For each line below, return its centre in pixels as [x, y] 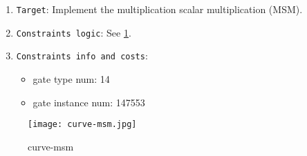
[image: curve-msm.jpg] [82, 125]
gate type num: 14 [71, 78]
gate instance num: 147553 [89, 102]
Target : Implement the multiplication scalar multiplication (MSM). [159, 9]
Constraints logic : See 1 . [74, 32]
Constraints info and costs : [82, 56]
